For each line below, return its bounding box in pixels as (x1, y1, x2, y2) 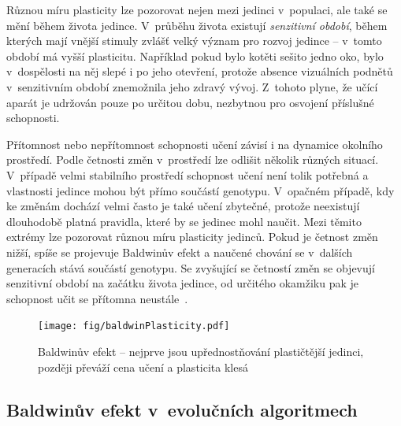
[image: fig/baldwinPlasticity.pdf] (38, 320, 230, 332)
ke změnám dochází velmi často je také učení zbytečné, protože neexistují (6, 198, 360, 214)
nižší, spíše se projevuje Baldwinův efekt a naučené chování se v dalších (6, 243, 353, 260)
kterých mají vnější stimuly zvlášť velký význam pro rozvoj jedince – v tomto (6, 32, 382, 49)
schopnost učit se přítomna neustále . (6, 290, 188, 306)
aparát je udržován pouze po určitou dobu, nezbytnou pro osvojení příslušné (6, 94, 374, 110)
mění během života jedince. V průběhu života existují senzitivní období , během (6, 17, 388, 33)
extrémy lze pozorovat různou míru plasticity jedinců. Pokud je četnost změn (6, 228, 378, 245)
